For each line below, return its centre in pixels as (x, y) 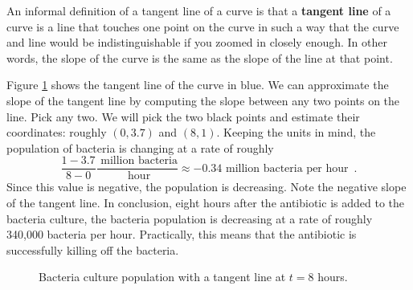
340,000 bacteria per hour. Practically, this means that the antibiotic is (182, 234)
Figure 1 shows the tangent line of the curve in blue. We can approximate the (198, 85)
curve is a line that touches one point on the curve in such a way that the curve (203, 26)
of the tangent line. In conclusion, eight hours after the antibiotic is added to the (205, 202)
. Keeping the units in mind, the (296, 132)
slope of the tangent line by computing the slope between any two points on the (203, 100)
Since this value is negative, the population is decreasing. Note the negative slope (206, 187)
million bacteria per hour (287, 168)
